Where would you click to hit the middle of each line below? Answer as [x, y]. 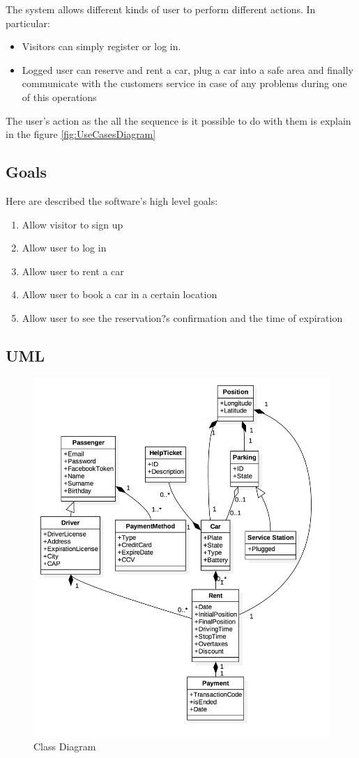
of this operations [59, 96]
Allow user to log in [64, 248]
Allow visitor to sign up [72, 224]
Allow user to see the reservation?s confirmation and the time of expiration [182, 317]
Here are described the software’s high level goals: [112, 200]
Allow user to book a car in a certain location [120, 294]
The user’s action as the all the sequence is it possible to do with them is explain [178, 120]
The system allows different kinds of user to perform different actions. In [161, 9]
